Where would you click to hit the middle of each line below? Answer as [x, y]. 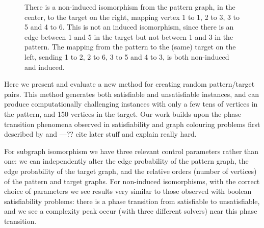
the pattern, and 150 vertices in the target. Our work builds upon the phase [123, 113]
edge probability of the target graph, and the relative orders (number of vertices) [130, 171]
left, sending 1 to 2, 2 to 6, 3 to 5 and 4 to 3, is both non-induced [127, 56]
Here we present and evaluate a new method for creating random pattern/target [129, 84]
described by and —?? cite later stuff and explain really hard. [100, 134]
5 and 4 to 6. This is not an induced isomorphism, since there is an [129, 27]
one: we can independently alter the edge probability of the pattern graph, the [126, 161]
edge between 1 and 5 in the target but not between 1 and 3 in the [129, 36]
